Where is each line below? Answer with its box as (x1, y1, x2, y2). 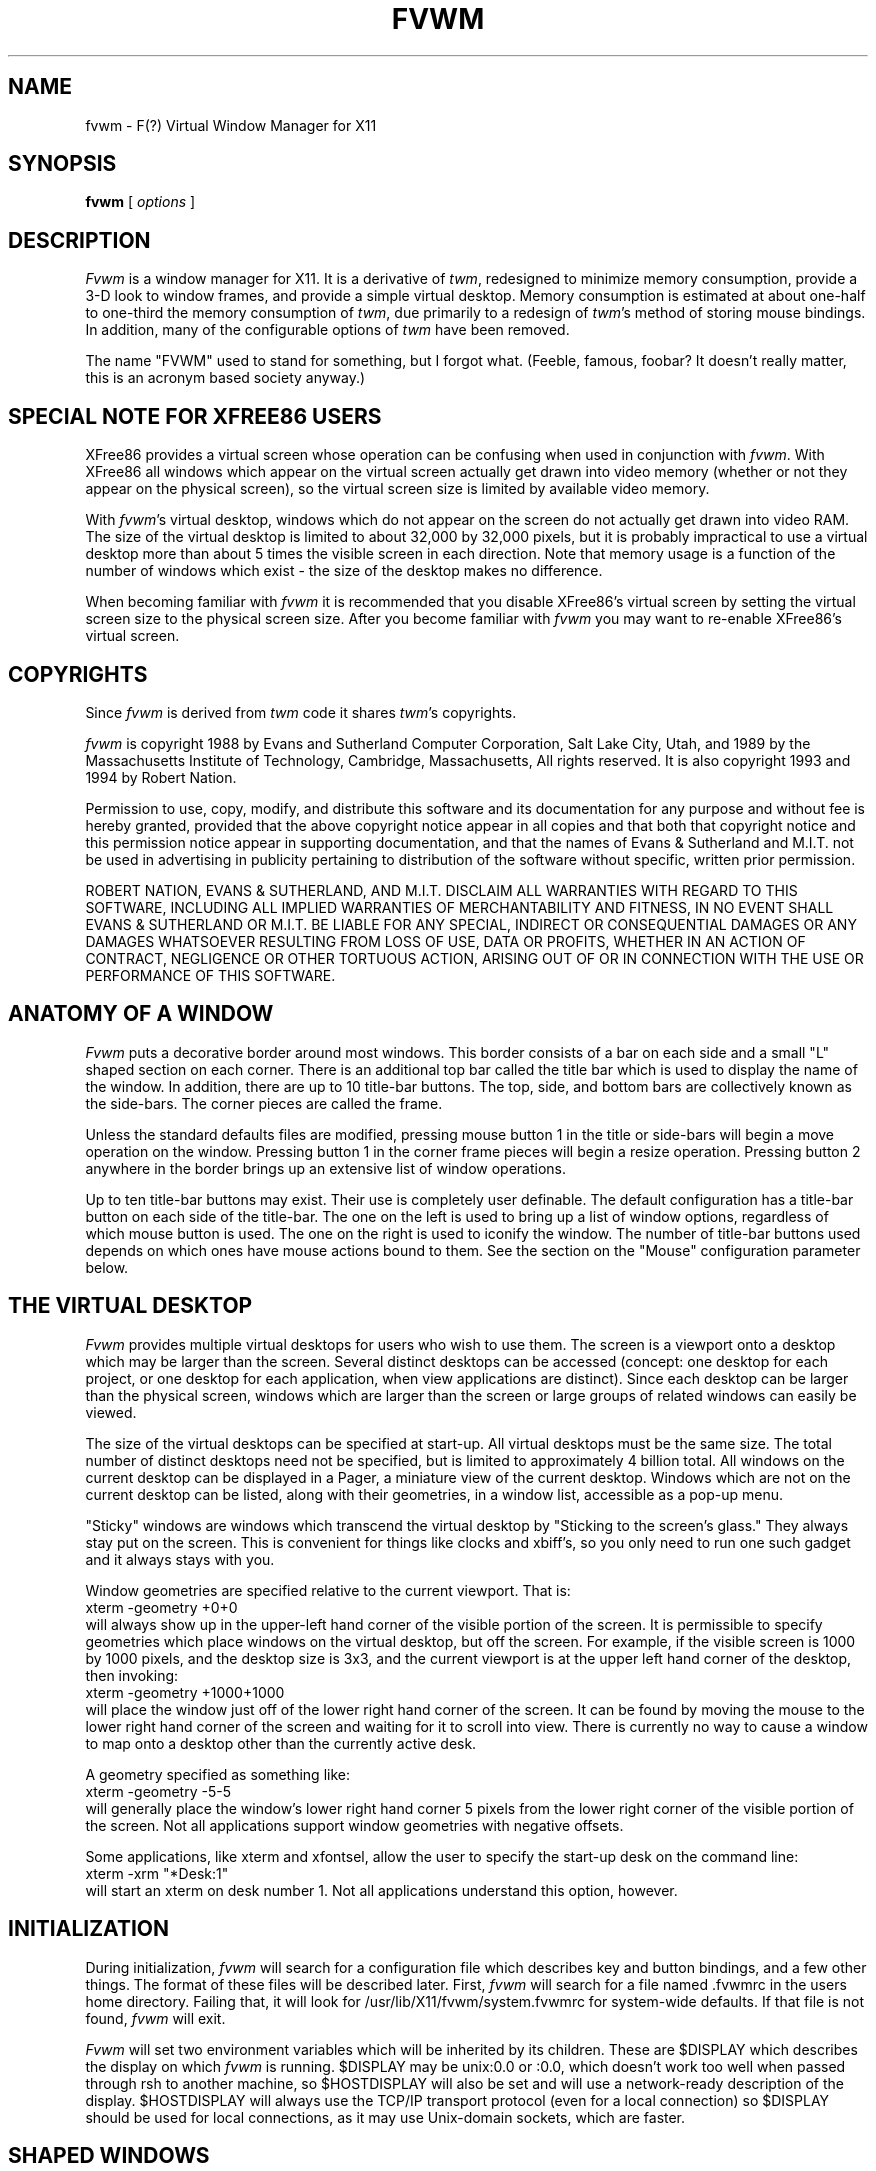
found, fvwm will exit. (85, 2009, 226, 2027)
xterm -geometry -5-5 (85, 1782, 231, 1800)
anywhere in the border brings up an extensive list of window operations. (85, 1159, 567, 1177)
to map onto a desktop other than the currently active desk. (85, 1734, 477, 1752)
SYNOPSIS (8, 151, 117, 177)
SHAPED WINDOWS (8, 2142, 210, 2168)
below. (85, 1258, 129, 1276)
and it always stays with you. (85, 1550, 275, 1568)
